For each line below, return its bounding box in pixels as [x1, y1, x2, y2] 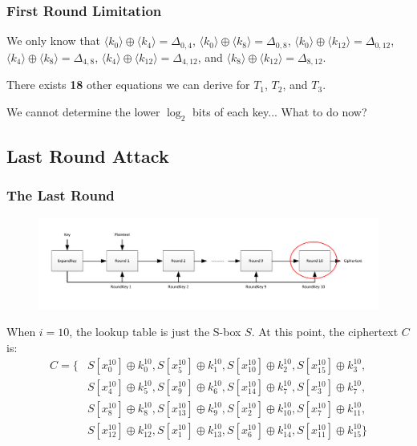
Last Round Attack [6, 143, 169, 168]
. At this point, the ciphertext [251, 322, 399, 339]
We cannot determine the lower [6, 103, 160, 120]
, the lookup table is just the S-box [69, 322, 241, 339]
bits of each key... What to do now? [192, 103, 367, 120]
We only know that [6, 32, 101, 49]
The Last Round [6, 185, 115, 205]
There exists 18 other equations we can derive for [6, 76, 250, 93]
